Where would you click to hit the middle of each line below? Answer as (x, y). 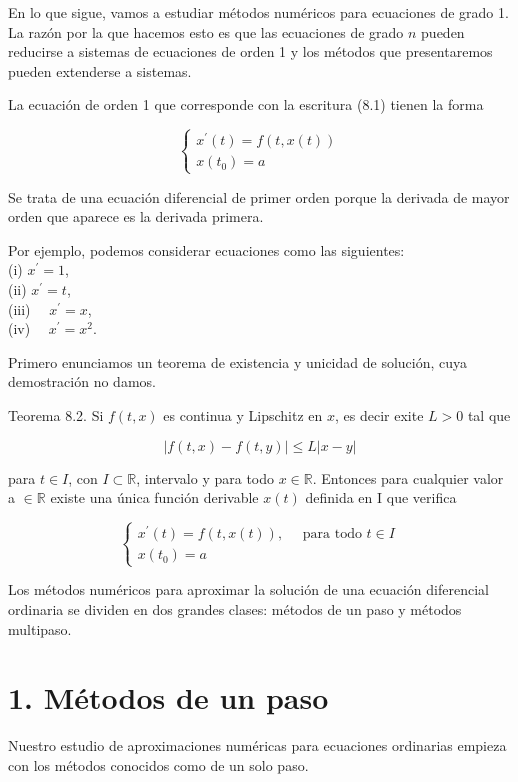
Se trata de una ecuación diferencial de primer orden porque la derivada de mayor (259, 196)
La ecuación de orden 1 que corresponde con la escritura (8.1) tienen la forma (246, 104)
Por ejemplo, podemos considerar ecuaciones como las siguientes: (206, 249)
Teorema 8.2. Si (56, 414)
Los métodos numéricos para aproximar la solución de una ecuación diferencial (248, 589)
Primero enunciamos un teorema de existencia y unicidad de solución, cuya (238, 361)
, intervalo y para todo (205, 477)
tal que (489, 414)
